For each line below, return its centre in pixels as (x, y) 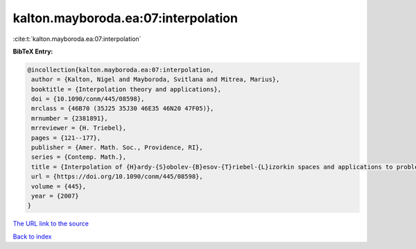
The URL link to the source (51, 224)
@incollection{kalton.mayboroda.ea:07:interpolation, (121, 70)
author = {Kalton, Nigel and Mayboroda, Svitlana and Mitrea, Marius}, (156, 79)
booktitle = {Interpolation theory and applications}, (127, 89)
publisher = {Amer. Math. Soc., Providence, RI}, (118, 148)
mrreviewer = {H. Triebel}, (79, 128)
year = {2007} (55, 196)
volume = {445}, (59, 186)
